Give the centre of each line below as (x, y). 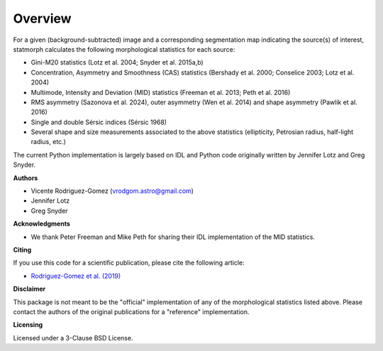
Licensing (28, 325)
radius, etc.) (49, 142)
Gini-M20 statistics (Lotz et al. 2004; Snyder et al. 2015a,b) (117, 62)
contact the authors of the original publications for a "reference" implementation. (131, 311)
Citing (22, 250)
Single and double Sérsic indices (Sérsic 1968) (99, 122)
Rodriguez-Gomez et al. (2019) (76, 276)
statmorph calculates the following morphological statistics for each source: (124, 49)
